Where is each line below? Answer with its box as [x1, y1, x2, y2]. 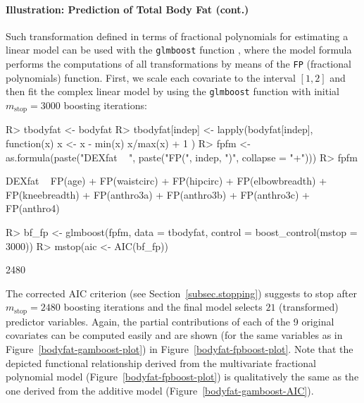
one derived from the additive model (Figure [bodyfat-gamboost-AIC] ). [6, 383, 314, 397]
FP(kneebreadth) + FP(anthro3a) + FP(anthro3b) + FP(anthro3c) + [6, 187, 310, 201]
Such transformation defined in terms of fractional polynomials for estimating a [6, 28, 349, 43]
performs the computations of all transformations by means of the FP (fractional [6, 56, 351, 71]
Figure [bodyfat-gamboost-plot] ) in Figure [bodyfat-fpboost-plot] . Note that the [6, 341, 353, 356]
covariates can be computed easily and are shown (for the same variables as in [6, 328, 343, 342]
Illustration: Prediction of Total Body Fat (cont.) [6, 1, 249, 16]
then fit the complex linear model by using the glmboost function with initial [6, 84, 339, 99]
